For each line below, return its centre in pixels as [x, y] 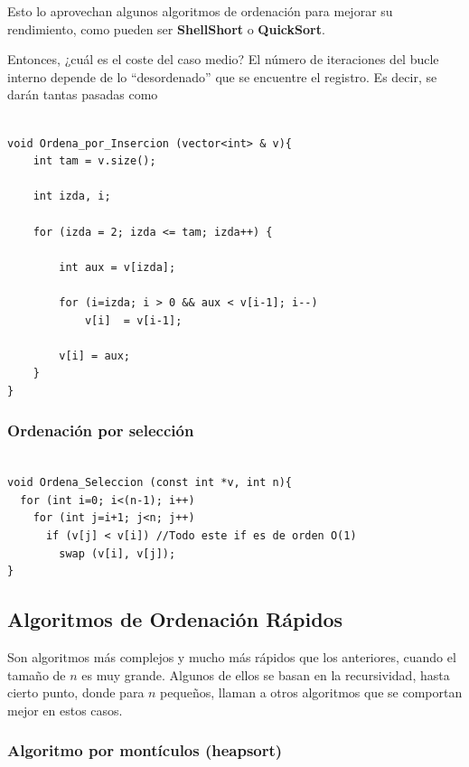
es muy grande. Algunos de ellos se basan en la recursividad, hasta [266, 674]
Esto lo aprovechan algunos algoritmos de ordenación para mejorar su [200, 11]
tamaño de [37, 674]
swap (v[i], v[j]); [117, 553]
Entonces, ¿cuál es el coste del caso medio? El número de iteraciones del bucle [223, 59]
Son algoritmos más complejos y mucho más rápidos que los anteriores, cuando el [232, 657]
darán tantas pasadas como [83, 94]
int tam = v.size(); [94, 161]
